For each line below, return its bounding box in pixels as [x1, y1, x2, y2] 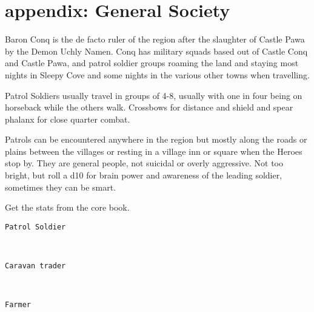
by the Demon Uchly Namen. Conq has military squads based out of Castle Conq [5, 44, 308, 57]
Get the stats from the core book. [5, 201, 130, 214]
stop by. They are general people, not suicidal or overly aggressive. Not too [5, 157, 283, 169]
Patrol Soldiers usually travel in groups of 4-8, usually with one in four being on [5, 89, 302, 101]
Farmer [5, 300, 31, 310]
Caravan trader [5, 262, 66, 271]
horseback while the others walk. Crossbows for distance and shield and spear [5, 101, 293, 114]
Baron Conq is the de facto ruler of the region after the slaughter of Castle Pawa [5, 33, 305, 46]
